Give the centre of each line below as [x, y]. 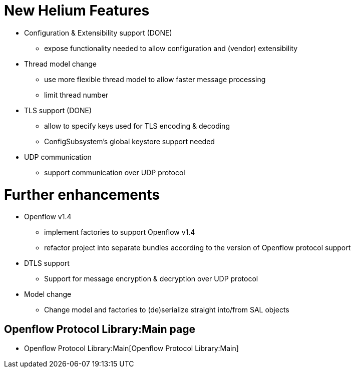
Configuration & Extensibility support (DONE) [98, 33]
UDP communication [58, 157]
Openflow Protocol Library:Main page [100, 329]
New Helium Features [77, 11]
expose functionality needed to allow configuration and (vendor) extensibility [171, 48]
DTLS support [47, 263]
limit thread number [76, 95]
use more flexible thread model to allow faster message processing [155, 79]
